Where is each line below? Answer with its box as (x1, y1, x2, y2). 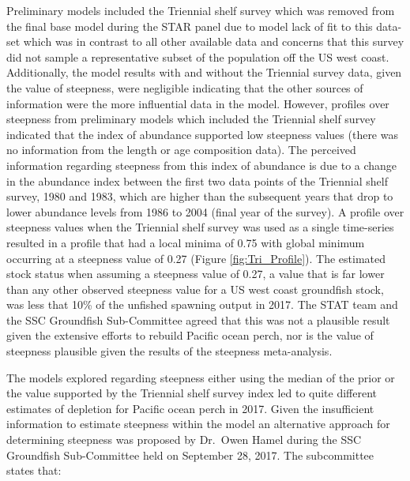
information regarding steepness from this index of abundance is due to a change (6, 156, 397, 173)
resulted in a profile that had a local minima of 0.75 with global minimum (6, 234, 365, 250)
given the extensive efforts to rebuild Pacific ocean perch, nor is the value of (6, 327, 374, 344)
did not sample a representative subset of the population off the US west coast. (6, 48, 389, 65)
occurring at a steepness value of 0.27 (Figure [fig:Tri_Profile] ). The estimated (6, 250, 386, 266)
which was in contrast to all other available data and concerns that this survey (23, 33, 404, 50)
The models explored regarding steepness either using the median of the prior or (6, 369, 395, 385)
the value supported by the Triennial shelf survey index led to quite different (6, 385, 378, 401)
